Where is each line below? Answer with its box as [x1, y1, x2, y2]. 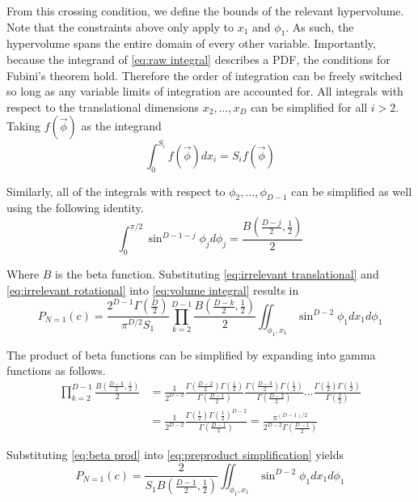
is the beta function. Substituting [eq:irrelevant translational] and [55, 266, 379, 283]
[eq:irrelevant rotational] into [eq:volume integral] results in [6, 281, 299, 298]
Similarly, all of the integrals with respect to [6, 182, 226, 199]
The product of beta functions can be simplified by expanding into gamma [6, 346, 376, 363]
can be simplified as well [291, 182, 412, 199]
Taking [6, 117, 41, 134]
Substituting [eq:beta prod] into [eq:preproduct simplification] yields [6, 446, 344, 463]
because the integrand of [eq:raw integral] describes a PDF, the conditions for [6, 50, 391, 67]
